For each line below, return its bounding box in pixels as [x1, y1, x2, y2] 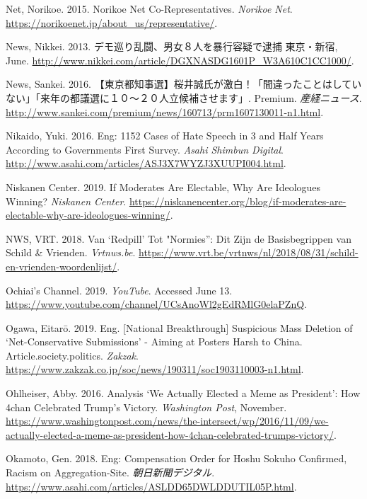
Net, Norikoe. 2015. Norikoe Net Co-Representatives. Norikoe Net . [6, 1, 293, 16]
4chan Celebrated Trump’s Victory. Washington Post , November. [6, 399, 287, 414]
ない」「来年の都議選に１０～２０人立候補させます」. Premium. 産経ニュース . [6, 90, 362, 105]
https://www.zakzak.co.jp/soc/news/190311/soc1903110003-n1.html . [6, 362, 304, 377]
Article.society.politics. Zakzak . [6, 348, 139, 362]
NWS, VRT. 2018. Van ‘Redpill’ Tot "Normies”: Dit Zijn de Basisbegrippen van [6, 231, 351, 246]
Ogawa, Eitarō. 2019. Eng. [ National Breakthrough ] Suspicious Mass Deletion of [6, 320, 353, 335]
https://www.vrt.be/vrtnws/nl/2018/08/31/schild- [139, 245, 359, 260]
